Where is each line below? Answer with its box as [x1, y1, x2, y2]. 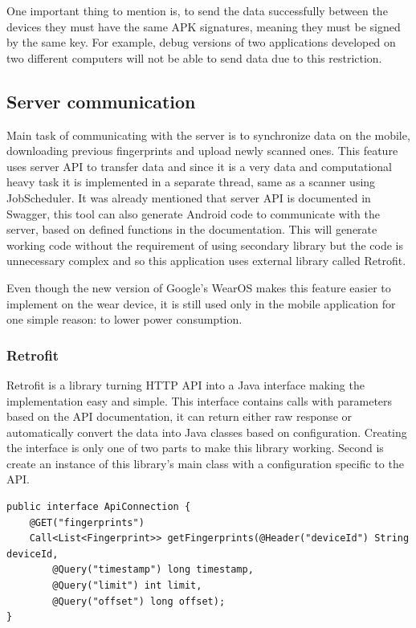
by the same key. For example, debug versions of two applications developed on [6, 34, 396, 51]
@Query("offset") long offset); [52, 595, 226, 607]
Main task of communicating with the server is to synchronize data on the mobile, [6, 126, 410, 143]
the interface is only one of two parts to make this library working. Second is [6, 439, 384, 456]
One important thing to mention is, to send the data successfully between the [6, 2, 388, 18]
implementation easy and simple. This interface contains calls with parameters [6, 392, 393, 409]
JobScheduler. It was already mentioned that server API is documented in [6, 189, 371, 206]
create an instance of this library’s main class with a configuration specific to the [6, 455, 404, 471]
